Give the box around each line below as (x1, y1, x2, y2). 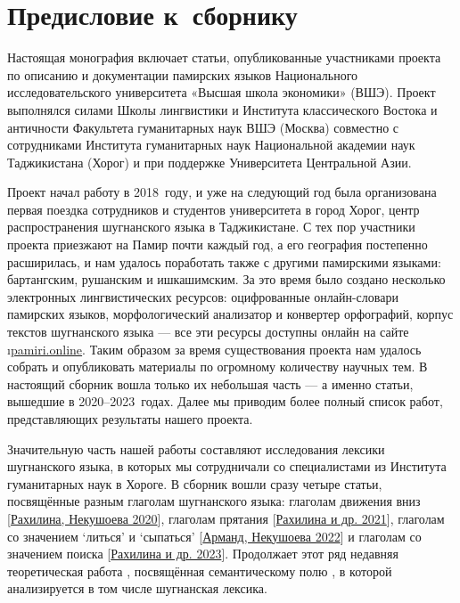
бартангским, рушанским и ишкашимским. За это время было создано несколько (7, 270, 446, 289)
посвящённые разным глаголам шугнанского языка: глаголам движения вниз (7, 492, 421, 510)
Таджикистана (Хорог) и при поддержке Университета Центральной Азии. (7, 152, 412, 171)
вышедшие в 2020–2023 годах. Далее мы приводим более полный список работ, (7, 392, 443, 411)
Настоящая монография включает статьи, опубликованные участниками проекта (7, 48, 441, 67)
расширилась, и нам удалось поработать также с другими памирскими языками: (7, 252, 441, 271)
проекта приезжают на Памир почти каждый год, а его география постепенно (7, 235, 428, 254)
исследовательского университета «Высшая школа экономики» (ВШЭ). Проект (7, 83, 436, 102)
